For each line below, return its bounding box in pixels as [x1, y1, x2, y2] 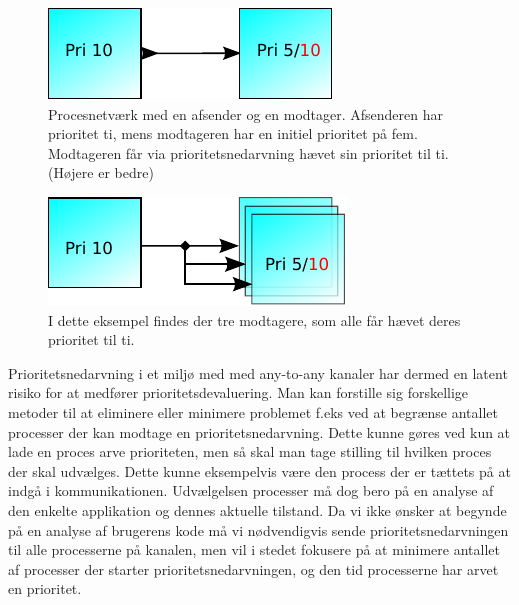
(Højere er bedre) [48, 162, 154, 183]
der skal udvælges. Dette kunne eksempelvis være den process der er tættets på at [8, 460, 511, 481]
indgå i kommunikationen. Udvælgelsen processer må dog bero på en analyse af [8, 480, 494, 501]
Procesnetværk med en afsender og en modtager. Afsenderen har [48, 103, 443, 124]
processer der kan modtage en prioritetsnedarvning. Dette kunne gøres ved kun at [8, 421, 511, 442]
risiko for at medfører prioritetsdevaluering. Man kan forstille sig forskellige [8, 382, 469, 403]
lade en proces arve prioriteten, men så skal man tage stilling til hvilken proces [8, 441, 492, 462]
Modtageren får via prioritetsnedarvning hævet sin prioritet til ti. [48, 142, 449, 163]
